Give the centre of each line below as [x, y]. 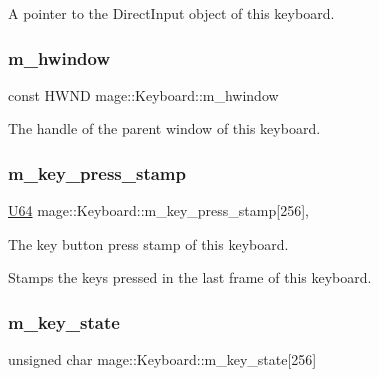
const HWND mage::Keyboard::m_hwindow [143, 94]
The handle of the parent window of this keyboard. [164, 128]
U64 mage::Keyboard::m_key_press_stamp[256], [158, 210]
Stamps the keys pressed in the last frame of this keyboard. [190, 277]
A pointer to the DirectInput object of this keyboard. [171, 13]
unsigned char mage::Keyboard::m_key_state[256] [162, 359]
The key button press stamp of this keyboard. [148, 243]
